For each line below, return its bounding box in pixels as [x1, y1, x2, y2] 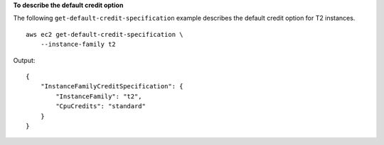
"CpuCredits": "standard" [55, 103, 146, 110]
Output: [13, 56, 36, 64]
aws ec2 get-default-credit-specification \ [26, 30, 184, 38]
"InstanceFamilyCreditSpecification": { [40, 82, 184, 91]
